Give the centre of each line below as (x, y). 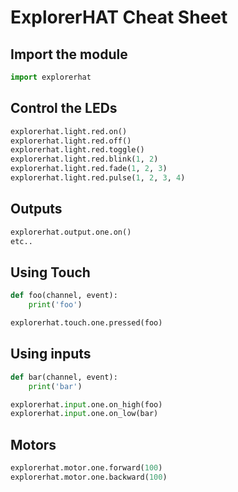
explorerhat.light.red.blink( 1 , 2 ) (84, 159)
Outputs (36, 209)
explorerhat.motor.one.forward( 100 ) (86, 468)
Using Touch (50, 272)
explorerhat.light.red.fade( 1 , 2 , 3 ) (89, 169)
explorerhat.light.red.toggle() (77, 150)
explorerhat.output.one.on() (71, 232)
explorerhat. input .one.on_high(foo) (86, 404)
